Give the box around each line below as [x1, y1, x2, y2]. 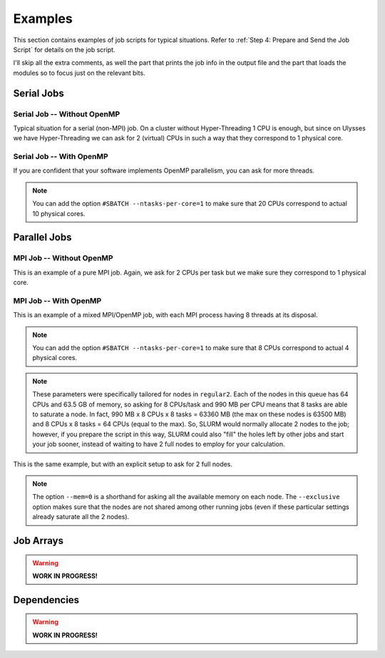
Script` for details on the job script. [13, 45, 115, 53]
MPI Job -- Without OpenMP [13, 253, 113, 263]
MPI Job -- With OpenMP [13, 296, 102, 306]
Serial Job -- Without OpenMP [13, 109, 120, 119]
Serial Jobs [13, 87, 64, 99]
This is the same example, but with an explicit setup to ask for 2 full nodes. [13, 460, 233, 468]
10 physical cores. [32, 209, 86, 217]
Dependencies [13, 594, 80, 606]
